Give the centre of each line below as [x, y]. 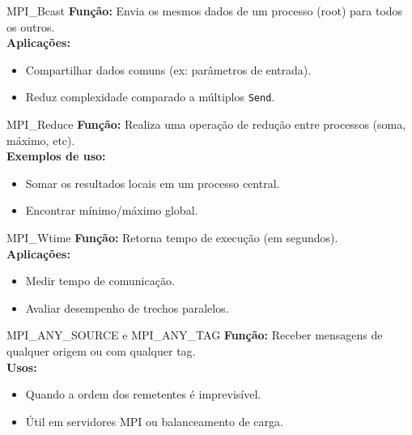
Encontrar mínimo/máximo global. [112, 210]
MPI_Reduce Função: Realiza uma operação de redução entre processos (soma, [206, 124]
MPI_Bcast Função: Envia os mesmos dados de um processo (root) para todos [205, 11]
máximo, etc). [41, 140]
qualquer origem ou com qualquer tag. [101, 350]
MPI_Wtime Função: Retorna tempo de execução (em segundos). [172, 237]
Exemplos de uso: [56, 156]
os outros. [31, 26]
